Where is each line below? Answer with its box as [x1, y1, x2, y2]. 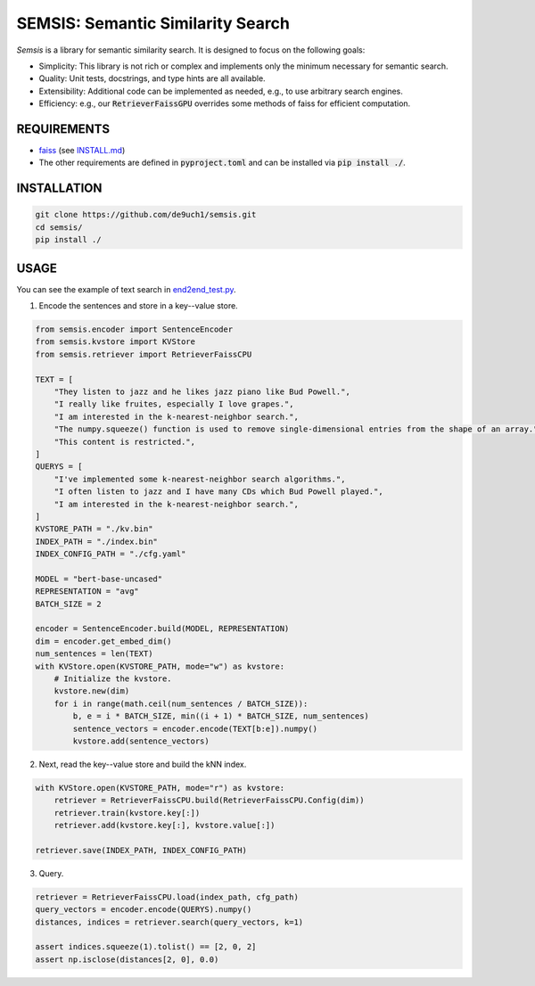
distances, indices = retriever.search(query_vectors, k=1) [35, 916, 304, 927]
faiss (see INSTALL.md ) [38, 145, 126, 156]
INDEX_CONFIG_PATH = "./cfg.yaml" [35, 549, 186, 559]
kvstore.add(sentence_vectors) [72, 735, 210, 746]
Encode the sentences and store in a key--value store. [38, 300, 238, 311]
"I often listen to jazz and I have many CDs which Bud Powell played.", [53, 487, 383, 497]
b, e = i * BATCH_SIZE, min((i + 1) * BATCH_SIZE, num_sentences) [72, 711, 370, 721]
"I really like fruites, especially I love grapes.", [53, 399, 294, 409]
